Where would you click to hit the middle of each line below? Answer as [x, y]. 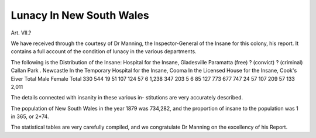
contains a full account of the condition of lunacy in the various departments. [104, 51]
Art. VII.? [21, 33]
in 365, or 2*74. [30, 116]
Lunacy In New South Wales [80, 15]
